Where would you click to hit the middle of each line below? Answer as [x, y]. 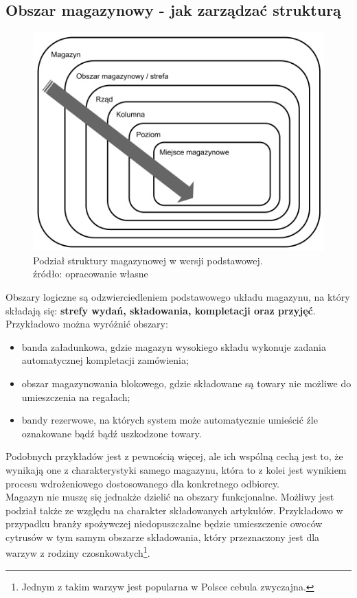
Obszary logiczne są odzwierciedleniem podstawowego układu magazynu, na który [178, 296]
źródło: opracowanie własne [91, 274]
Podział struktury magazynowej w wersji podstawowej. [148, 260]
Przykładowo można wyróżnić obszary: [87, 324]
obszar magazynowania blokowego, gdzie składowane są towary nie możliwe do [186, 383]
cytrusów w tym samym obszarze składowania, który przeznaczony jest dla [163, 537]
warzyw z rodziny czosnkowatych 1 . [78, 552]
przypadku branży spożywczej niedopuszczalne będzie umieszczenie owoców [164, 524]
